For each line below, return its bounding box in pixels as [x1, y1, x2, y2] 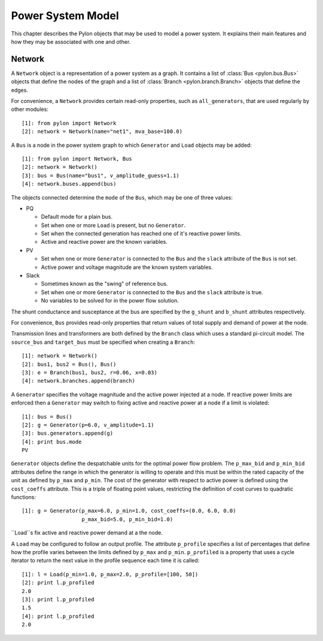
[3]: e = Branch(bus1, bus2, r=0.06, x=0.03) [22, 369, 158, 376]
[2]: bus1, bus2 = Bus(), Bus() [22, 361, 117, 368]
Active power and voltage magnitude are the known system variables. [41, 264, 213, 271]
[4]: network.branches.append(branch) [22, 377, 136, 385]
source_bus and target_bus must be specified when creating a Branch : [11, 338, 196, 346]
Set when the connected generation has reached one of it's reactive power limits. [41, 230, 242, 237]
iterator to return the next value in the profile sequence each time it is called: [11, 557, 200, 564]
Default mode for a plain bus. [41, 213, 113, 220]
